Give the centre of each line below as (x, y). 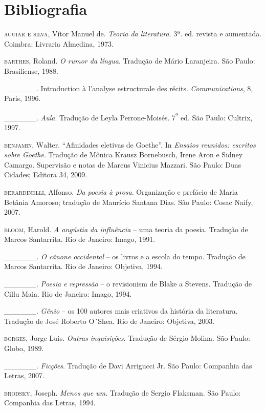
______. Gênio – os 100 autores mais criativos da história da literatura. (121, 311)
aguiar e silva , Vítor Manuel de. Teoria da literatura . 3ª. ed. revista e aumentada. (133, 34)
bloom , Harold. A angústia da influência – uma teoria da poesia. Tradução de (126, 229)
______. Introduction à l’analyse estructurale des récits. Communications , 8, (129, 88)
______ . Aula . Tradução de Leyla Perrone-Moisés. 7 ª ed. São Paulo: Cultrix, (128, 116)
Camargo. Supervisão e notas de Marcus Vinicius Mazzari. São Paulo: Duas (123, 164)
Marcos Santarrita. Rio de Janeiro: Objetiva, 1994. (83, 266)
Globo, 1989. (24, 348)
